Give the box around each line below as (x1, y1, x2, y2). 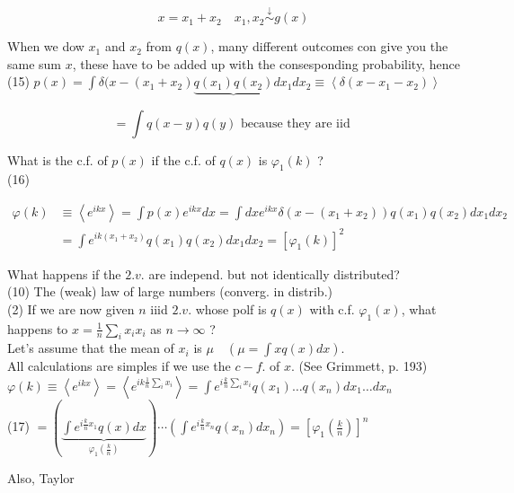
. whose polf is (188, 299, 267, 318)
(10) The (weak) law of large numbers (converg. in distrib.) (7, 282, 332, 301)
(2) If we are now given (7, 299, 135, 318)
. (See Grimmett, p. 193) (291, 357, 428, 375)
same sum (7, 54, 62, 73)
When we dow (7, 37, 84, 56)
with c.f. (309, 299, 355, 318)
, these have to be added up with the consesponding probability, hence (72, 54, 460, 73)
